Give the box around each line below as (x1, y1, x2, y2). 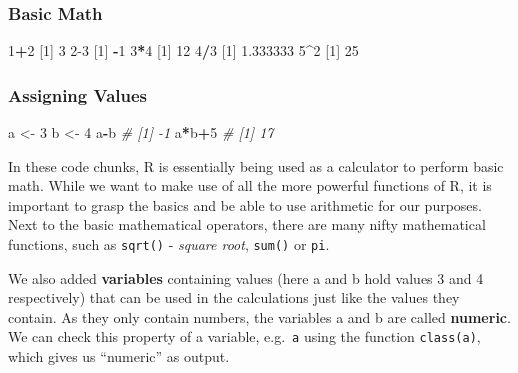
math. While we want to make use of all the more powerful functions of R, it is (8, 175, 492, 196)
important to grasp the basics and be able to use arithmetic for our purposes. (8, 194, 482, 215)
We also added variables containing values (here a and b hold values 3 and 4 (8, 267, 484, 288)
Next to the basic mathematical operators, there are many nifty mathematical (8, 214, 486, 235)
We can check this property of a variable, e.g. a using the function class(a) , (8, 326, 481, 347)
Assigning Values (8, 82, 148, 107)
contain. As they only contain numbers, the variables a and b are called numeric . (8, 306, 511, 327)
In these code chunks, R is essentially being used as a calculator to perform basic (8, 155, 504, 176)
